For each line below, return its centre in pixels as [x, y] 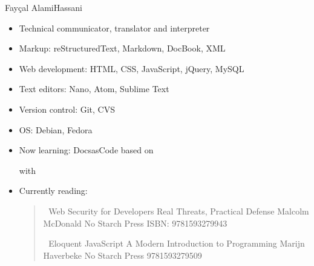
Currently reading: [53, 191]
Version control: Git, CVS [67, 109]
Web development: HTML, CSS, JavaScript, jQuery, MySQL [132, 68]
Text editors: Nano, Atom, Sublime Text [94, 89]
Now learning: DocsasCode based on [86, 150]
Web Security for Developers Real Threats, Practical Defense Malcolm [179, 211]
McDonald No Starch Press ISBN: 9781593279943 [135, 223]
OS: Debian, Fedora [56, 129]
